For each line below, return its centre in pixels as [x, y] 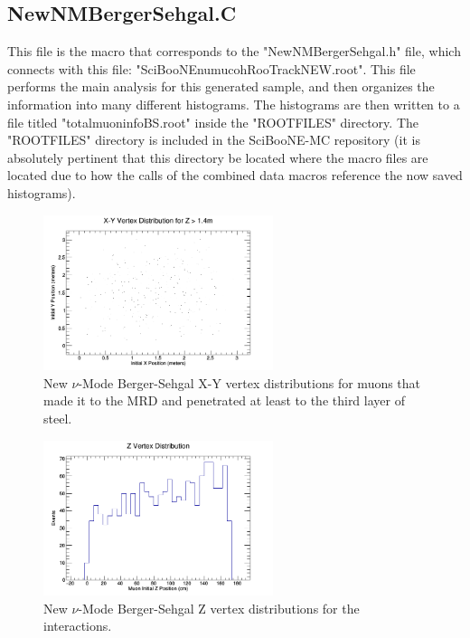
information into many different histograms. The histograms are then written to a [234, 104]
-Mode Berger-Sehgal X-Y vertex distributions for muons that [249, 382]
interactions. [78, 626]
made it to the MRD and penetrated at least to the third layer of [224, 400]
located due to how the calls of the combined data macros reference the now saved [235, 175]
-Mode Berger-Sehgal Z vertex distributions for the [219, 608]
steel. [58, 418]
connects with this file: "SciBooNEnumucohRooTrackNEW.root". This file [211, 68]
